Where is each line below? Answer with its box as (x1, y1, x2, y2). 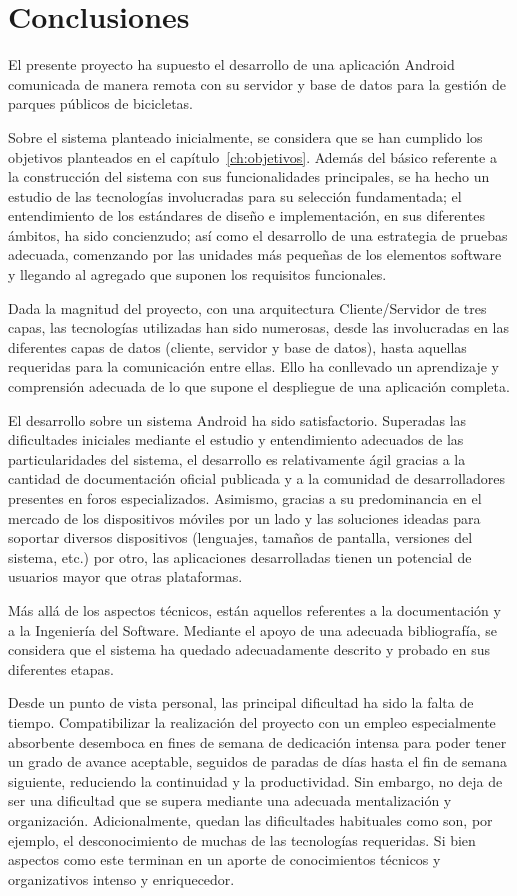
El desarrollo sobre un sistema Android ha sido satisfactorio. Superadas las (8, 409, 467, 430)
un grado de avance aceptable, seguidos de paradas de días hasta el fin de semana (8, 751, 508, 772)
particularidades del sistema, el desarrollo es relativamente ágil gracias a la (8, 448, 466, 469)
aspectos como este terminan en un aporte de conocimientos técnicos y (8, 849, 441, 870)
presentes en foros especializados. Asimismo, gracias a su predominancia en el (8, 488, 482, 508)
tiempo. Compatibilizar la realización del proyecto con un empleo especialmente (8, 711, 496, 732)
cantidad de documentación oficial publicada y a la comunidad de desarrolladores (8, 468, 505, 489)
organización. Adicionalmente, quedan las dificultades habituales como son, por (8, 809, 493, 830)
